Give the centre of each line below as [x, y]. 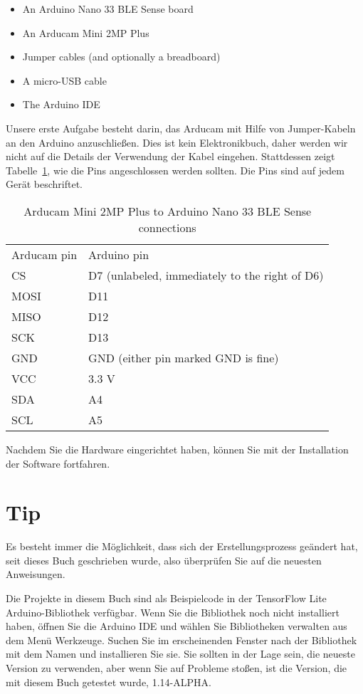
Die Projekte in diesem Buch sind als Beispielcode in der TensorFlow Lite [166, 598]
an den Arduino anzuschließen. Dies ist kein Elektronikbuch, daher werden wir [177, 142]
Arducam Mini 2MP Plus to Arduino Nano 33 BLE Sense [168, 211]
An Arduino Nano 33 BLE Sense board [108, 9]
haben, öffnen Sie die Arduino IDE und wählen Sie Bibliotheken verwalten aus [177, 626]
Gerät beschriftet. [44, 184]
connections [167, 227]
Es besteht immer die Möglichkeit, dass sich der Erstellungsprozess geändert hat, [182, 546]
